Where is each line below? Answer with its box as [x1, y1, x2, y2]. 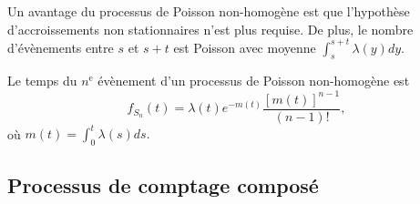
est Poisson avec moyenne [173, 37, 316, 56]
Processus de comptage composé [7, 171, 319, 199]
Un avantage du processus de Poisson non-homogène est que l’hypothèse [7, 2, 410, 20]
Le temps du [7, 71, 77, 90]
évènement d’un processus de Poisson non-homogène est [97, 71, 410, 90]
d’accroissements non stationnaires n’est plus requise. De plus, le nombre [7, 19, 414, 38]
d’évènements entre [7, 37, 114, 56]
